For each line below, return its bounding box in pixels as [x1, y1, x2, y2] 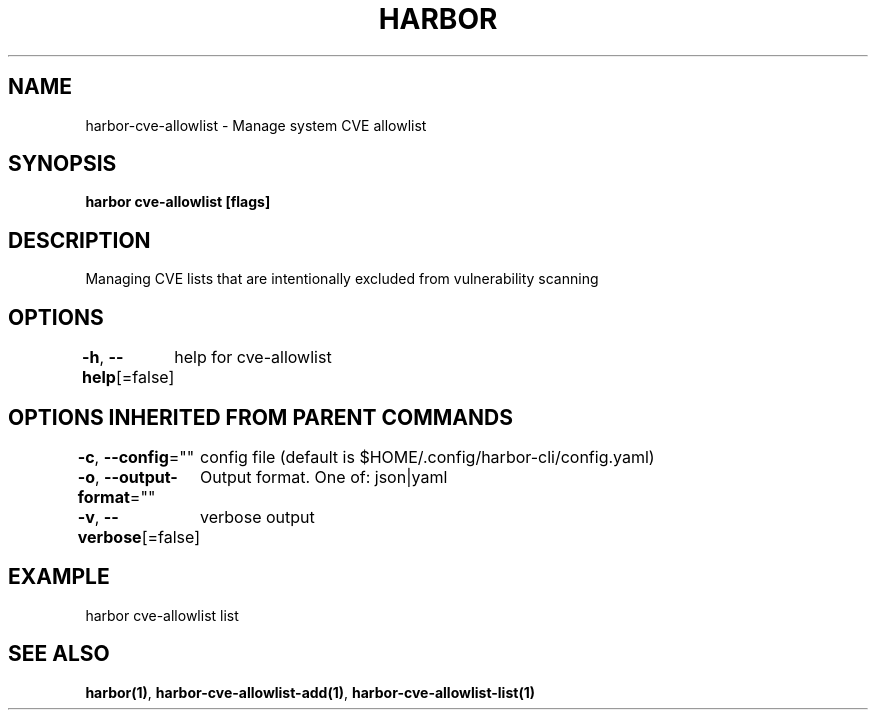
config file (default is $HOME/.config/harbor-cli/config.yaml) [200, 446, 655, 467]
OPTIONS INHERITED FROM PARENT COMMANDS [8, 404, 513, 430]
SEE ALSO [8, 641, 110, 667]
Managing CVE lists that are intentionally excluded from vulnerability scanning [85, 270, 599, 288]
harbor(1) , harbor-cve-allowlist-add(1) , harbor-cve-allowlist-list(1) [85, 683, 535, 701]
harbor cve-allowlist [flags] [85, 193, 271, 211]
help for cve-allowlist [174, 347, 332, 368]
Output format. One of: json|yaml [200, 466, 448, 487]
